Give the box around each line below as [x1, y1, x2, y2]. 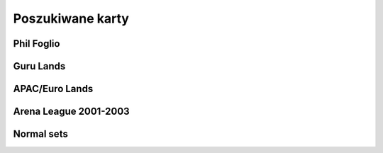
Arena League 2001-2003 [13, 106, 131, 118]
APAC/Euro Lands [13, 83, 94, 95]
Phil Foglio [13, 38, 60, 50]
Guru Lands [13, 60, 66, 72]
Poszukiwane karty [13, 11, 129, 26]
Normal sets [13, 128, 69, 140]
